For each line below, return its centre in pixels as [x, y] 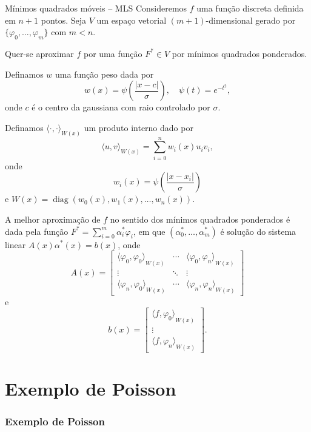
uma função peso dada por [105, 74]
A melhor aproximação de [53, 219]
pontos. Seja [64, 20]
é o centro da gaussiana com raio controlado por [121, 107]
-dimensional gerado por [251, 20]
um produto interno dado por [139, 127]
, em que [149, 231]
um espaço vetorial [132, 20]
